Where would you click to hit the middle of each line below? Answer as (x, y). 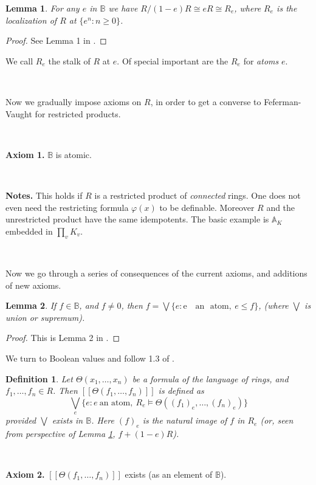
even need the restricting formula (67, 207)
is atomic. (74, 154)
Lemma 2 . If (31, 305)
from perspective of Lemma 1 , (60, 434)
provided (21, 420)
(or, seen (277, 420)
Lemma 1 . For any (43, 8)
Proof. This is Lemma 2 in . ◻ (63, 338)
